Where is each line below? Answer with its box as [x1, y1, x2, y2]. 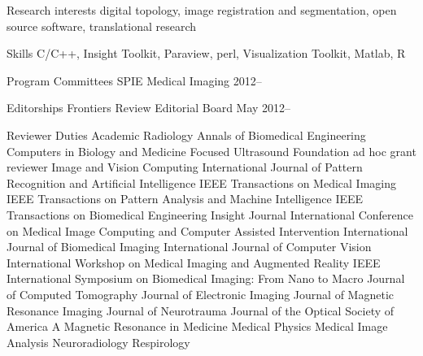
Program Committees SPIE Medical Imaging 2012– [7, 72, 262, 89]
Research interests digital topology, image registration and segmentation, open [7, 2, 397, 18]
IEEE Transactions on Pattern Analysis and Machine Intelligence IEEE [7, 190, 364, 207]
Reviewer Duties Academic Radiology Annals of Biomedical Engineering [7, 126, 366, 143]
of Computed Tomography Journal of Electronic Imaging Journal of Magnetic [7, 285, 395, 302]
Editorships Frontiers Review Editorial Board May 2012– [7, 99, 291, 116]
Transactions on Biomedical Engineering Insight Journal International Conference [7, 206, 413, 223]
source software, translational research [7, 17, 197, 34]
